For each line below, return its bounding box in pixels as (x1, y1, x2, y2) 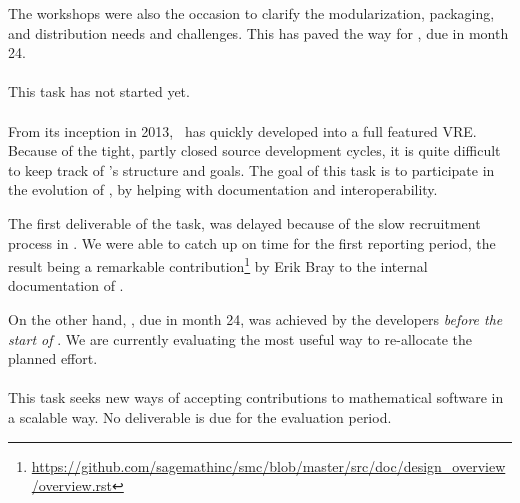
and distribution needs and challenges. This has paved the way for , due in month (8, 22, 509, 43)
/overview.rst (31, 475, 113, 496)
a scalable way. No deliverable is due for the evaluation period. (8, 406, 392, 427)
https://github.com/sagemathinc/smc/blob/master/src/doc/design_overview (31, 455, 506, 476)
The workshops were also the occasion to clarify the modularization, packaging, (8, 3, 495, 23)
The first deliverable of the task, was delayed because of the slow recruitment (8, 212, 481, 233)
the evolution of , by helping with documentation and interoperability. (8, 179, 438, 200)
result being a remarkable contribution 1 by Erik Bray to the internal (8, 253, 428, 276)
